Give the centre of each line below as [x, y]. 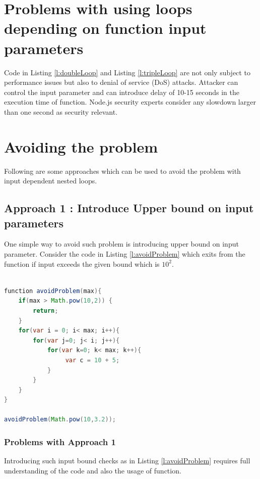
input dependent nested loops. [51, 181]
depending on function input [105, 28]
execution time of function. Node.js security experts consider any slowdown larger [130, 102]
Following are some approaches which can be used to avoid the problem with [122, 171]
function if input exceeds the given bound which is [82, 264]
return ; [46, 310]
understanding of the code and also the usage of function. [93, 470]
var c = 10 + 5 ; [92, 360]
